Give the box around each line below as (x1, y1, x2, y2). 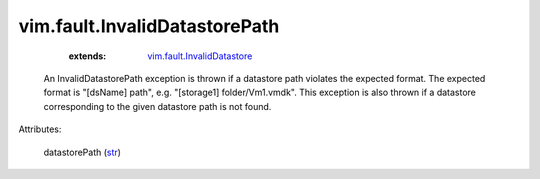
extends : (68, 50, 107, 62)
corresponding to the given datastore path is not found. (43, 100, 272, 112)
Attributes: (18, 123, 62, 135)
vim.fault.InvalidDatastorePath (18, 15, 280, 37)
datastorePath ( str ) (43, 146, 122, 158)
